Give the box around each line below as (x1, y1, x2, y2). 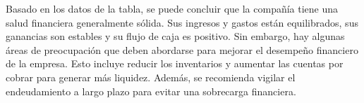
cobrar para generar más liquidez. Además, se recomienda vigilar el (6, 69, 296, 84)
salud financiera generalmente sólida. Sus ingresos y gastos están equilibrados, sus (6, 15, 358, 29)
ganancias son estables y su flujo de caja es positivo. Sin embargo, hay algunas (6, 29, 345, 43)
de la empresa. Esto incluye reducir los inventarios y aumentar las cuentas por (6, 56, 344, 71)
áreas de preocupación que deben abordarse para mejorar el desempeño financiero (6, 42, 358, 57)
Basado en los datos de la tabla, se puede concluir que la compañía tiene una (6, 1, 339, 15)
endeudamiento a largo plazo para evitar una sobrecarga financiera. (6, 83, 296, 98)
